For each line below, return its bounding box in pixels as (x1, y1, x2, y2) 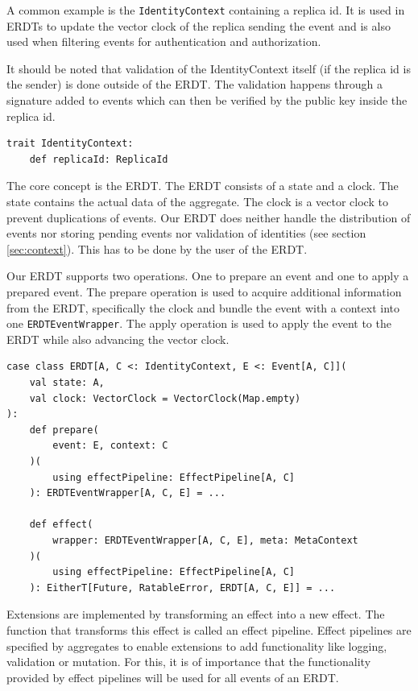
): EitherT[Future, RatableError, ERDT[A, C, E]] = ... (29, 581, 336, 594)
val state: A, (29, 377, 105, 388)
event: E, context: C (52, 440, 168, 452)
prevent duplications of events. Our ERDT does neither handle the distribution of (6, 209, 411, 226)
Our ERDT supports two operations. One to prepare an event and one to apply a (6, 267, 409, 284)
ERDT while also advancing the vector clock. (6, 330, 230, 347)
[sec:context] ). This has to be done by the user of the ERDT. (6, 240, 308, 257)
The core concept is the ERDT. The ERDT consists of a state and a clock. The (6, 177, 399, 194)
